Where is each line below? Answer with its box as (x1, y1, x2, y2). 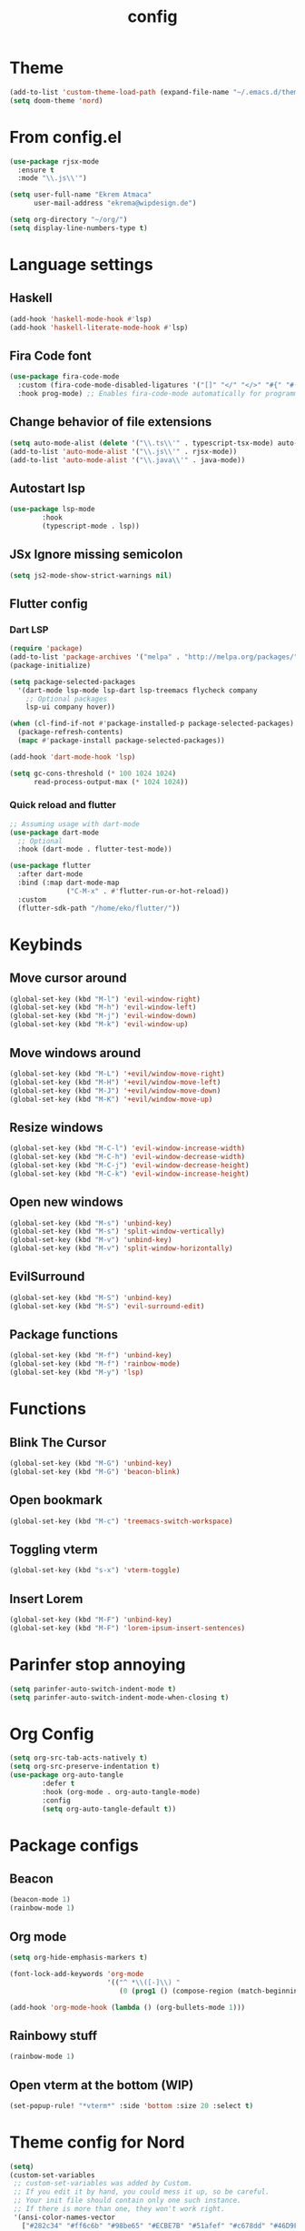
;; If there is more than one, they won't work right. (13, 2205, 225, 2214)
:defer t (42, 1779, 75, 1788)
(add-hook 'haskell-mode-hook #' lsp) (9, 314, 152, 324)
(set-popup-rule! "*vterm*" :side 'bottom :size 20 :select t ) (9, 2101, 254, 2110)
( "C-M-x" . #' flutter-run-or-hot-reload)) (66, 886, 230, 895)
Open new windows (9, 1195, 124, 1210)
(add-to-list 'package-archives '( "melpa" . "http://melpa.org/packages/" (9, 652, 299, 661)
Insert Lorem (9, 1590, 84, 1607)
